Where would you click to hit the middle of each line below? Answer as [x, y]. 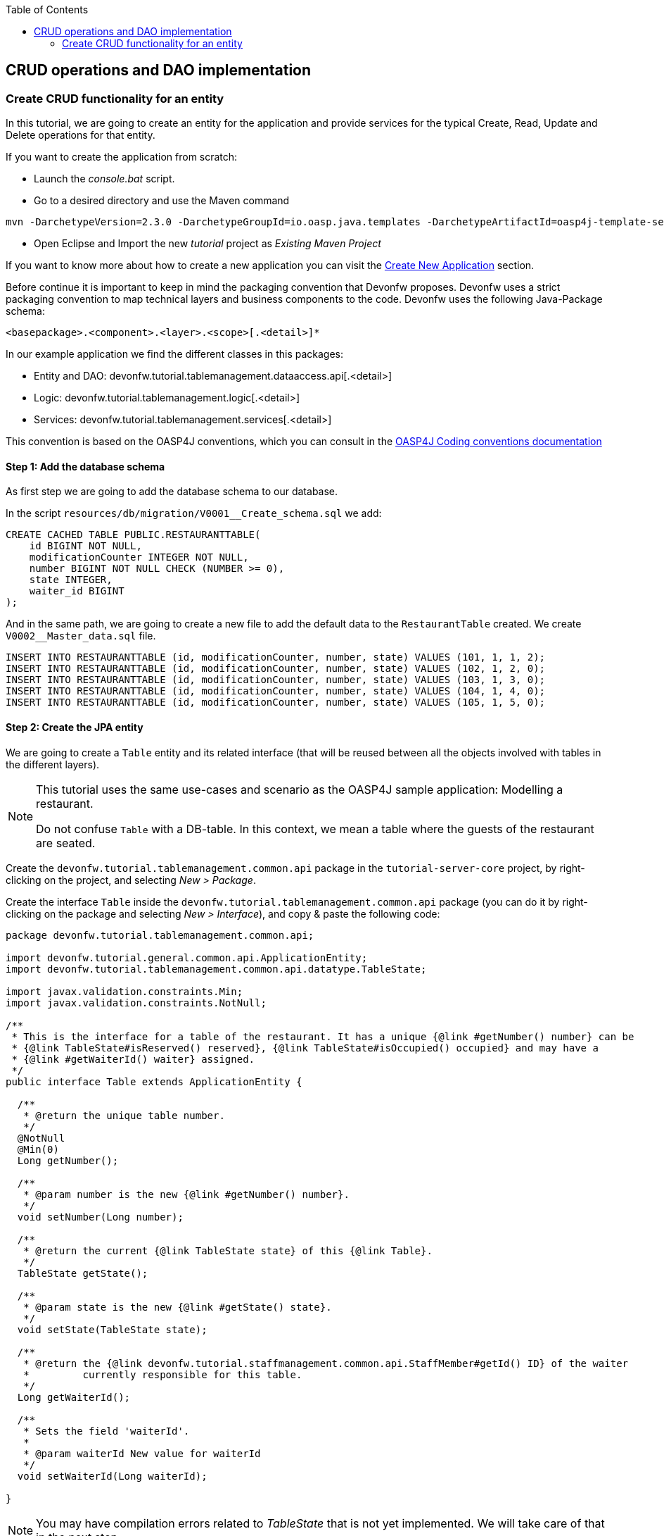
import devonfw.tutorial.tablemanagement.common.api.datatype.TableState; [216, 969]
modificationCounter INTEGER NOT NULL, [139, 557]
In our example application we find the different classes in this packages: [174, 354]
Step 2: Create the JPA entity [75, 728]
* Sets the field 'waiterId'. [107, 1431]
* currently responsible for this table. [163, 1374]
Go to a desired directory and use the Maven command [162, 201]
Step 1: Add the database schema [85, 466]
